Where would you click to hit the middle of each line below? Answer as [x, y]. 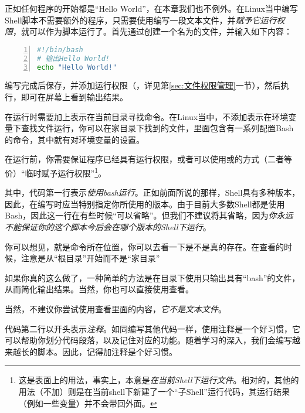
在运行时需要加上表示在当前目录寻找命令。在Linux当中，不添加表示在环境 [147, 116]
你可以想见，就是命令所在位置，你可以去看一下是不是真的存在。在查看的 [144, 246]
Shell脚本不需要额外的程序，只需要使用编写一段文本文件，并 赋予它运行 [141, 20]
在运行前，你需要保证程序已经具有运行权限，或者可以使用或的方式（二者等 [148, 159]
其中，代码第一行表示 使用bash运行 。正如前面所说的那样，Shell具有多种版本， [152, 192]
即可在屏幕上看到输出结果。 [74, 97]
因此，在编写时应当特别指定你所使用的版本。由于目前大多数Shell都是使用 [145, 204]
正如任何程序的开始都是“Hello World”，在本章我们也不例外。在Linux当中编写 [151, 8]
